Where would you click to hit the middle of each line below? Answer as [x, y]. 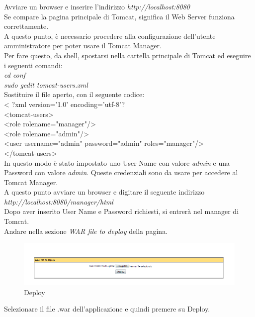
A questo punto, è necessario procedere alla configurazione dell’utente [110, 36]
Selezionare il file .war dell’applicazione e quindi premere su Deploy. [107, 309]
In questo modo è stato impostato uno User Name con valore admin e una [117, 162]
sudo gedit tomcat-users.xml [46, 84]
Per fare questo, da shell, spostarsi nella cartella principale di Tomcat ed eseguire [127, 55]
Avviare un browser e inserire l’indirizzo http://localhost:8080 [97, 6]
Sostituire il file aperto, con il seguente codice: [74, 94]
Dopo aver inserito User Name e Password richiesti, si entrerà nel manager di [122, 211]
